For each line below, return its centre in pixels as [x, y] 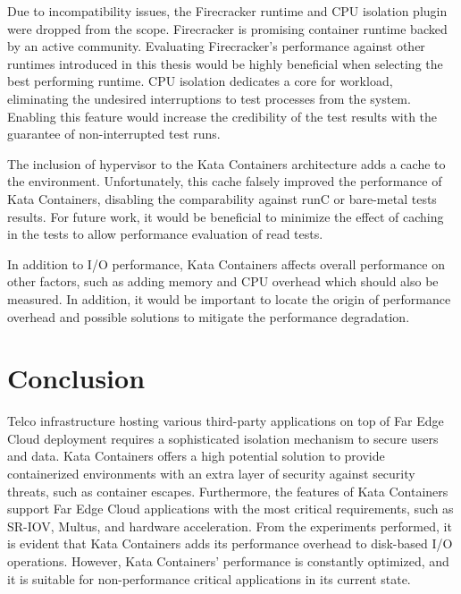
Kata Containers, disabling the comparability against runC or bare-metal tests [222, 198]
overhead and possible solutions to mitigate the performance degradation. [209, 316]
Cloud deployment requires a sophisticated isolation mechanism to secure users [223, 438]
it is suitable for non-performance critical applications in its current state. [209, 578]
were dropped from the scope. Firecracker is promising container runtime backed [227, 28]
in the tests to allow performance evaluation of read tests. [165, 234]
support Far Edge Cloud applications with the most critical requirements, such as [230, 509]
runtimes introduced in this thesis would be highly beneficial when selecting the [225, 63]
